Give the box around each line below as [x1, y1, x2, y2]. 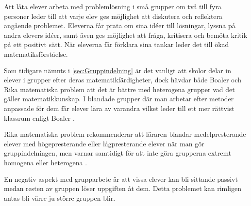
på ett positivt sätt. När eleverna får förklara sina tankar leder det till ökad [4, 39, 229, 49]
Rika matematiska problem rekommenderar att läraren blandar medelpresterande [4, 129, 246, 139]
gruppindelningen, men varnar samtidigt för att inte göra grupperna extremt [4, 148, 232, 158]
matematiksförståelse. [4, 48, 68, 59]
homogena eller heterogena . [4, 157, 87, 167]
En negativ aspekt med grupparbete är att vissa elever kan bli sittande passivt [4, 174, 238, 184]
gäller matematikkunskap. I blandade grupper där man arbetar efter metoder [4, 94, 234, 104]
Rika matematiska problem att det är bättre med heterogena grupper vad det [4, 84, 235, 94]
